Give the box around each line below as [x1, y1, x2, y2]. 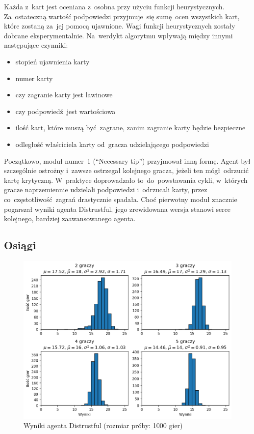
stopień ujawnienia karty [15, 56, 90, 66]
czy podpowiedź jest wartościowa [15, 106, 116, 116]
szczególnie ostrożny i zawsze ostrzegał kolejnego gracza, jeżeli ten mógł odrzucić [4, 165, 249, 175]
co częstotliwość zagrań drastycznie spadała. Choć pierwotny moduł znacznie [4, 194, 237, 204]
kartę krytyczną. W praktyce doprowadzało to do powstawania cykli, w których [4, 174, 248, 185]
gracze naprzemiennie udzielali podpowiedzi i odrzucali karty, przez [4, 184, 207, 195]
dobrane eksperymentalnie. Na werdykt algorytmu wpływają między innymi [4, 30, 233, 40]
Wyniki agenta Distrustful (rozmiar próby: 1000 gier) [24, 420, 183, 431]
